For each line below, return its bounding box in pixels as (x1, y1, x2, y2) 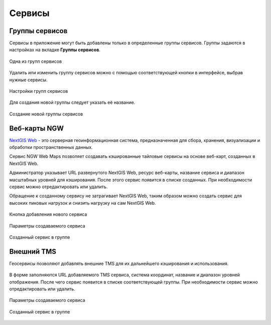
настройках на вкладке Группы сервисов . (9, 47, 100, 53)
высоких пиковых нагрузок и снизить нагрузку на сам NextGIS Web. (9, 200, 156, 206)
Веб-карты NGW (9, 124, 64, 132)
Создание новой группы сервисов (9, 111, 83, 117)
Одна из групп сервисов (9, 58, 62, 64)
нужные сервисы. (9, 77, 48, 83)
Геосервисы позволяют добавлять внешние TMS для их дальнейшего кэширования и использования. (9, 260, 229, 266)
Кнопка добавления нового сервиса (9, 211, 87, 218)
